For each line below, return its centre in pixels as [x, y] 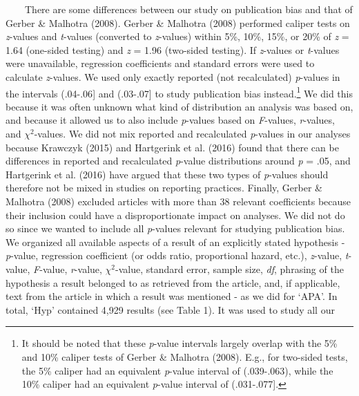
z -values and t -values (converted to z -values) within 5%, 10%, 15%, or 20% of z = [177, 36]
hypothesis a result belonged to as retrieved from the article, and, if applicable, [173, 282]
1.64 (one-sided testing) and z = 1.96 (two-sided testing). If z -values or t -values [173, 49]
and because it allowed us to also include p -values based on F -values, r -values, [170, 120]
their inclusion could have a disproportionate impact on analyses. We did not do [175, 215]
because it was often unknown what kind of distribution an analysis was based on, [179, 106]
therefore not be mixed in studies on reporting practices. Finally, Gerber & [164, 188]
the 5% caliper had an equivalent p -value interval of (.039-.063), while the [177, 370]
